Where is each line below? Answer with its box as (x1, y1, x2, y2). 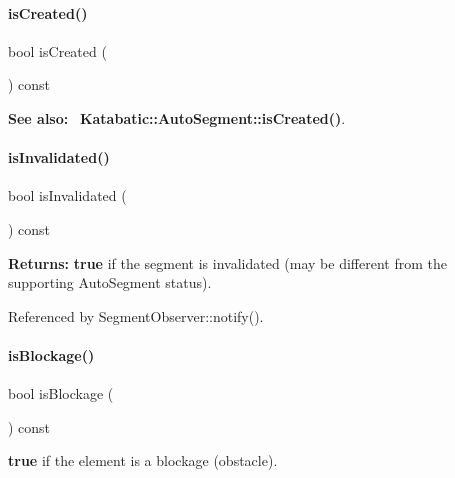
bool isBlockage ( (8, 383, 114, 404)
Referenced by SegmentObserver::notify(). (8, 305, 264, 326)
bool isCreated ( (8, 40, 107, 61)
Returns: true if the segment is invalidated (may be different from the (8, 252, 447, 273)
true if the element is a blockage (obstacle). (8, 450, 278, 471)
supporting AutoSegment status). (8, 272, 212, 293)
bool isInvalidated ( (8, 185, 127, 206)
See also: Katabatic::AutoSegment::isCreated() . (8, 107, 346, 128)
